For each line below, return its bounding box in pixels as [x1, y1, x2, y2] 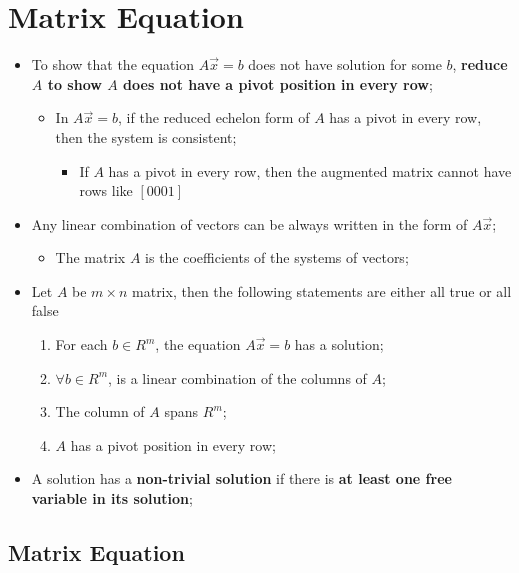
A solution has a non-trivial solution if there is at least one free [31, 468, 452, 489]
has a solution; [294, 334, 384, 355]
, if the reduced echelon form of [118, 107, 310, 128]
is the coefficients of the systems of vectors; [145, 247, 409, 268]
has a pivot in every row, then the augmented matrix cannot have [108, 160, 512, 181]
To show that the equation [31, 54, 195, 75]
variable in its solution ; [31, 488, 193, 509]
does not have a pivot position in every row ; [123, 73, 433, 94]
